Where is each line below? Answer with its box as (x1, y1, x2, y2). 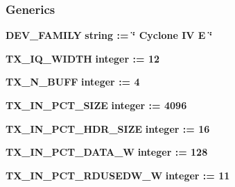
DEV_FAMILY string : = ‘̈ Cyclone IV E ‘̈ (6, 28, 213, 42)
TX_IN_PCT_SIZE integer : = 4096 (6, 98, 187, 112)
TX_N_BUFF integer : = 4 (6, 74, 140, 89)
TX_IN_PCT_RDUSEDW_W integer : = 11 (6, 168, 230, 182)
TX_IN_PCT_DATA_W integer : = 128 (6, 145, 208, 159)
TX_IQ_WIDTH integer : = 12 (6, 51, 159, 65)
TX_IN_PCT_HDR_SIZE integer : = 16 (6, 121, 210, 136)
